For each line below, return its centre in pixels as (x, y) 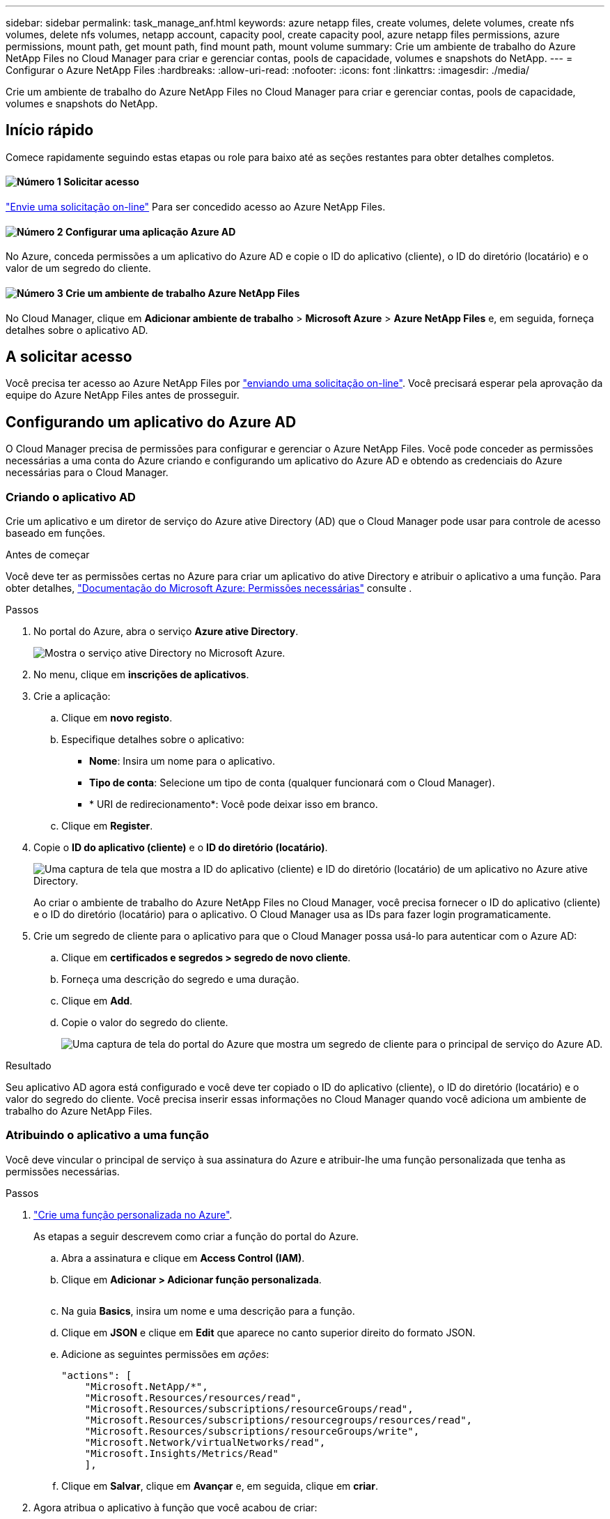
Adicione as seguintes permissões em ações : (165, 1354)
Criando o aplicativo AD (71, 497)
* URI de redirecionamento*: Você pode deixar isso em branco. (234, 804)
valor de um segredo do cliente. (78, 268)
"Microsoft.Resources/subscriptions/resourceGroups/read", (249, 1409)
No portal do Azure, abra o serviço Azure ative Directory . (166, 631)
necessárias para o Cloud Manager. (87, 473)
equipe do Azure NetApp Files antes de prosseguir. (123, 395)
